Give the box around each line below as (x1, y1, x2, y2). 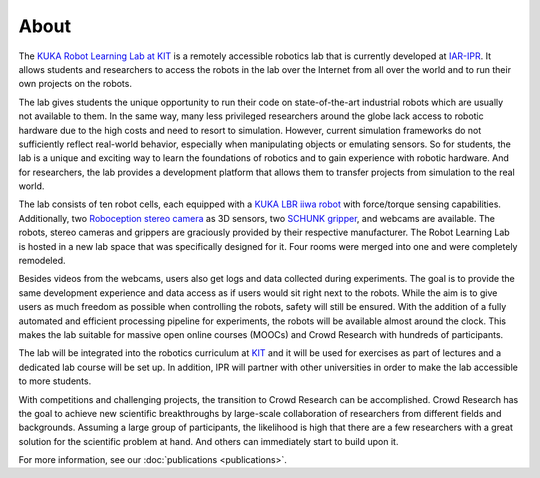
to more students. (18, 375, 92, 387)
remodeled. (18, 255, 66, 267)
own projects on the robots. (18, 78, 132, 90)
